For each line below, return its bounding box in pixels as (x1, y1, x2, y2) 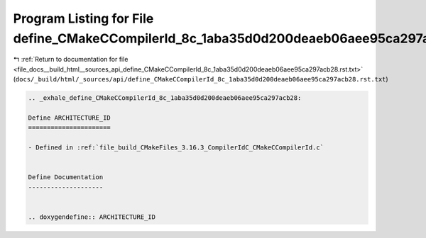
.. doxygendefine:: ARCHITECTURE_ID (28, 212, 156, 221)
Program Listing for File (13, 11, 154, 26)
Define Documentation (28, 174, 104, 181)
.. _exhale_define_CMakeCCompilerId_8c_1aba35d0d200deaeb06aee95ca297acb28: (28, 94, 302, 102)
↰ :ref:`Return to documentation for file (13, 55, 129, 64)
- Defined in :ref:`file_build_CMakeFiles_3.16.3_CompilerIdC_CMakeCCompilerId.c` (28, 144, 324, 152)
